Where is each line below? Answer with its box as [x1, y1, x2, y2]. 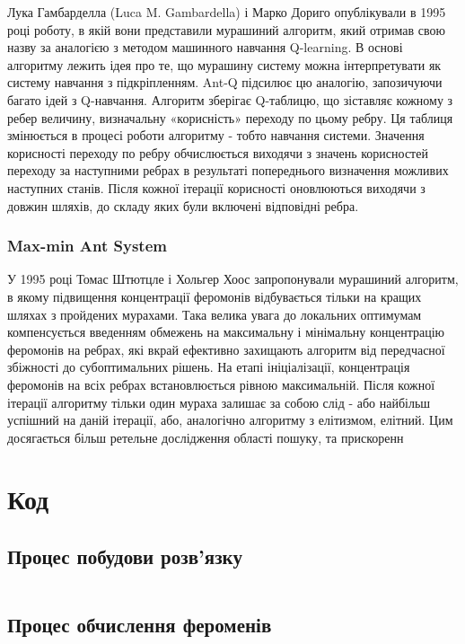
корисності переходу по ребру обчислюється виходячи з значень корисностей [7, 143, 428, 162]
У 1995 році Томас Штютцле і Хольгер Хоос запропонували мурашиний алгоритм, [7, 269, 459, 288]
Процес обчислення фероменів [7, 611, 272, 639]
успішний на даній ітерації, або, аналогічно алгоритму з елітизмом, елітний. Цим [7, 410, 453, 429]
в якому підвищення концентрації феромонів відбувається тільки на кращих [7, 287, 422, 305]
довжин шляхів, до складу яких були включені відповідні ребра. [7, 196, 359, 215]
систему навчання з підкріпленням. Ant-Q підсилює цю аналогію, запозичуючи [7, 73, 443, 92]
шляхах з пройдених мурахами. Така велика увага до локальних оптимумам [7, 304, 422, 323]
